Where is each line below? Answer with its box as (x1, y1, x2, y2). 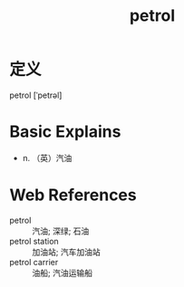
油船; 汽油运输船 (32, 267, 93, 278)
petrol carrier (9, 256, 59, 267)
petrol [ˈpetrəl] (9, 90, 63, 100)
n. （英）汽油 (22, 152, 73, 163)
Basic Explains (9, 121, 121, 142)
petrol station (9, 235, 59, 246)
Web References (9, 185, 138, 206)
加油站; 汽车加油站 (32, 246, 102, 257)
